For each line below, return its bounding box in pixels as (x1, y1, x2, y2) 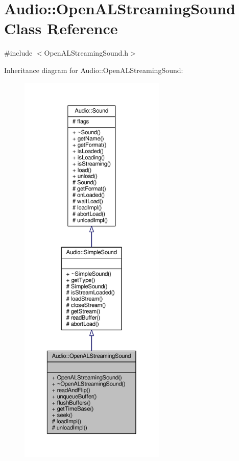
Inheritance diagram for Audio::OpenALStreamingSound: (4, 64, 183, 75)
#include (4, 47, 33, 58)
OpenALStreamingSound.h (44, 47, 128, 58)
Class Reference (4, 18, 118, 39)
